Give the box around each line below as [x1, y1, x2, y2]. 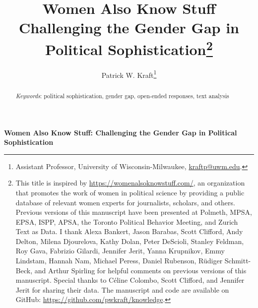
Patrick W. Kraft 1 [101, 68, 157, 80]
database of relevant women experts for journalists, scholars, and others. [15, 197, 235, 207]
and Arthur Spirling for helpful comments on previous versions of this [34, 265, 247, 275]
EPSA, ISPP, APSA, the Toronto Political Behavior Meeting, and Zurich [15, 216, 238, 227]
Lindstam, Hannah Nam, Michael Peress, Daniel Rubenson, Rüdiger [15, 255, 223, 266]
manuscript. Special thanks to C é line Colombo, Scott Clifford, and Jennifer [15, 275, 245, 285]
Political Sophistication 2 [45, 37, 213, 59]
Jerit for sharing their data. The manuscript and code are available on [15, 284, 229, 295]
